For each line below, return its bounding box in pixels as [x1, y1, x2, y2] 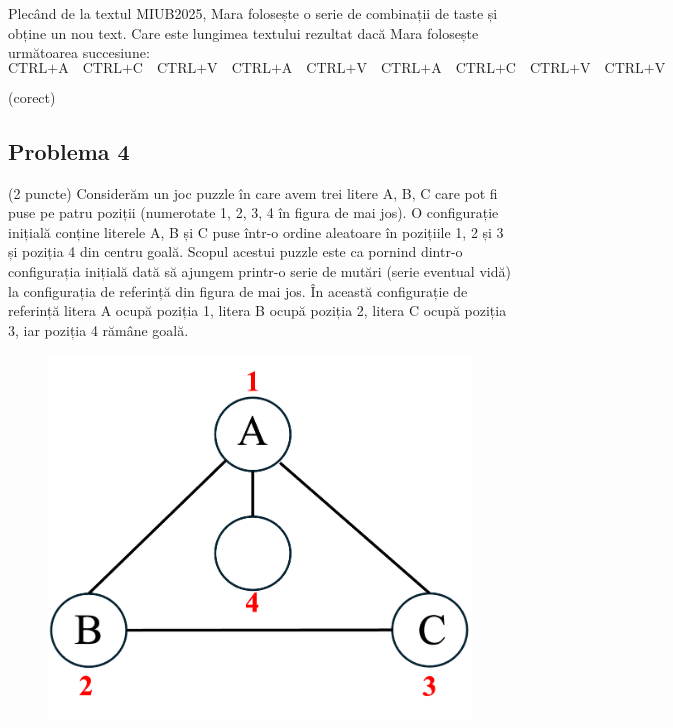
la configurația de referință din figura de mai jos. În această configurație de [8, 280, 468, 301]
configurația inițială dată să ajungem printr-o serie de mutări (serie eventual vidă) [8, 260, 511, 281]
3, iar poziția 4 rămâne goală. [8, 319, 189, 340]
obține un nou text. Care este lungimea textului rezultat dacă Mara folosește [8, 22, 479, 43]
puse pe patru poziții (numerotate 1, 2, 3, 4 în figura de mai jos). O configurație [8, 202, 499, 223]
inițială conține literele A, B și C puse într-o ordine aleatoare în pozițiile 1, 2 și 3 [8, 221, 504, 242]
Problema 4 [8, 135, 130, 166]
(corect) [8, 86, 56, 107]
